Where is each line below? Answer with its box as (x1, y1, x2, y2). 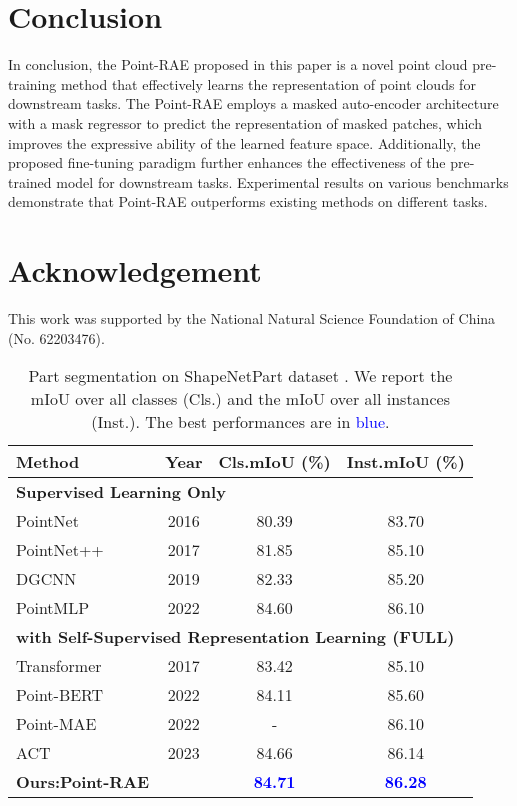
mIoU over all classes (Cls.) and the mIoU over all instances (30, 387, 451, 411)
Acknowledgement (8, 250, 262, 291)
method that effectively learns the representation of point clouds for (60, 73, 476, 94)
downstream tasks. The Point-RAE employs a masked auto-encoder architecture (8, 93, 499, 114)
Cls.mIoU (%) (218, 450, 331, 474)
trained (8, 171, 52, 192)
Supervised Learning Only (16, 480, 226, 504)
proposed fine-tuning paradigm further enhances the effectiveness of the (8, 152, 446, 173)
